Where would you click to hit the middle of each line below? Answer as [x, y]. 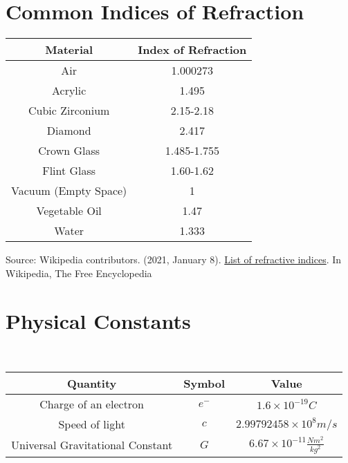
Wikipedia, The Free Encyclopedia [79, 273]
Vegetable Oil [69, 211]
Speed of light [92, 424]
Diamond [69, 131]
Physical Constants [98, 320]
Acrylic [69, 91]
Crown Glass [69, 151]
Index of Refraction [192, 50]
